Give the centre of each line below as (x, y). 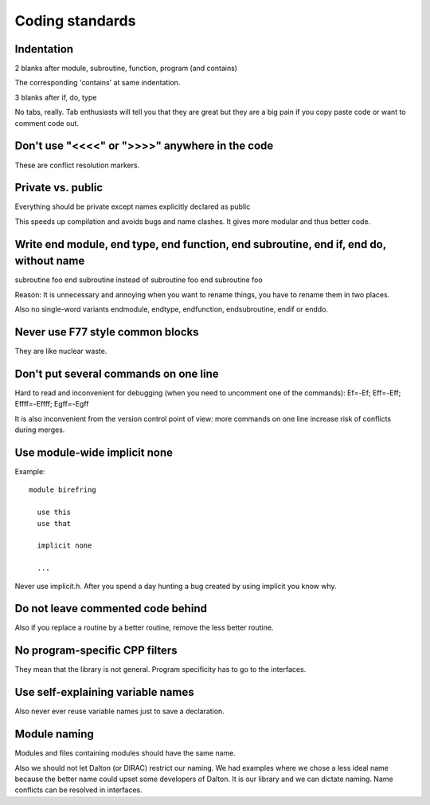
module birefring (63, 490)
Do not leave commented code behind (111, 609)
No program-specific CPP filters (96, 651)
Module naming (55, 734)
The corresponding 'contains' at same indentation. (98, 83)
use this (54, 512)
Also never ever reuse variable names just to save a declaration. (119, 711)
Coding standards (75, 21)
